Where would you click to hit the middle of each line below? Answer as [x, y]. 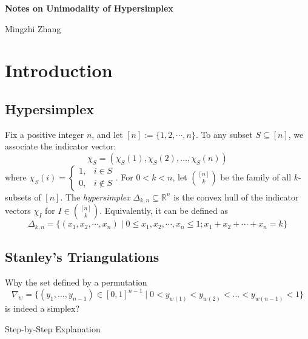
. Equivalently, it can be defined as [164, 211]
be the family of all [256, 176]
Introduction [59, 70]
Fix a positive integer [45, 134]
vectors [18, 211]
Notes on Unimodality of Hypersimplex [89, 8]
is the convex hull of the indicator [236, 197]
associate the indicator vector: [61, 146]
